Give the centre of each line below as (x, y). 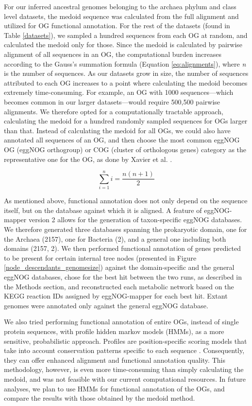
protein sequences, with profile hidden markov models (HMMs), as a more (114, 331)
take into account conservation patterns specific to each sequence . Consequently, (124, 350)
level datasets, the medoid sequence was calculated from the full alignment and (121, 16)
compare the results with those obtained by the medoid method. (100, 398)
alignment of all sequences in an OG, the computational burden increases (113, 54)
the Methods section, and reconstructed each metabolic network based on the (119, 286)
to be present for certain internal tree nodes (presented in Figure (100, 257)
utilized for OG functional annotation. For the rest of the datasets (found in (117, 26)
